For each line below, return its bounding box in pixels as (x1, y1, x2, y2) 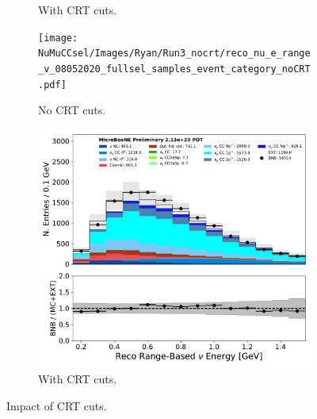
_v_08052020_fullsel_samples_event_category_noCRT (38, 63, 311, 75)
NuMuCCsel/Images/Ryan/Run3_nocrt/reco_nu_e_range (38, 48, 311, 60)
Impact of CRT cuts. (6, 398, 107, 413)
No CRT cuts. (38, 102, 106, 118)
